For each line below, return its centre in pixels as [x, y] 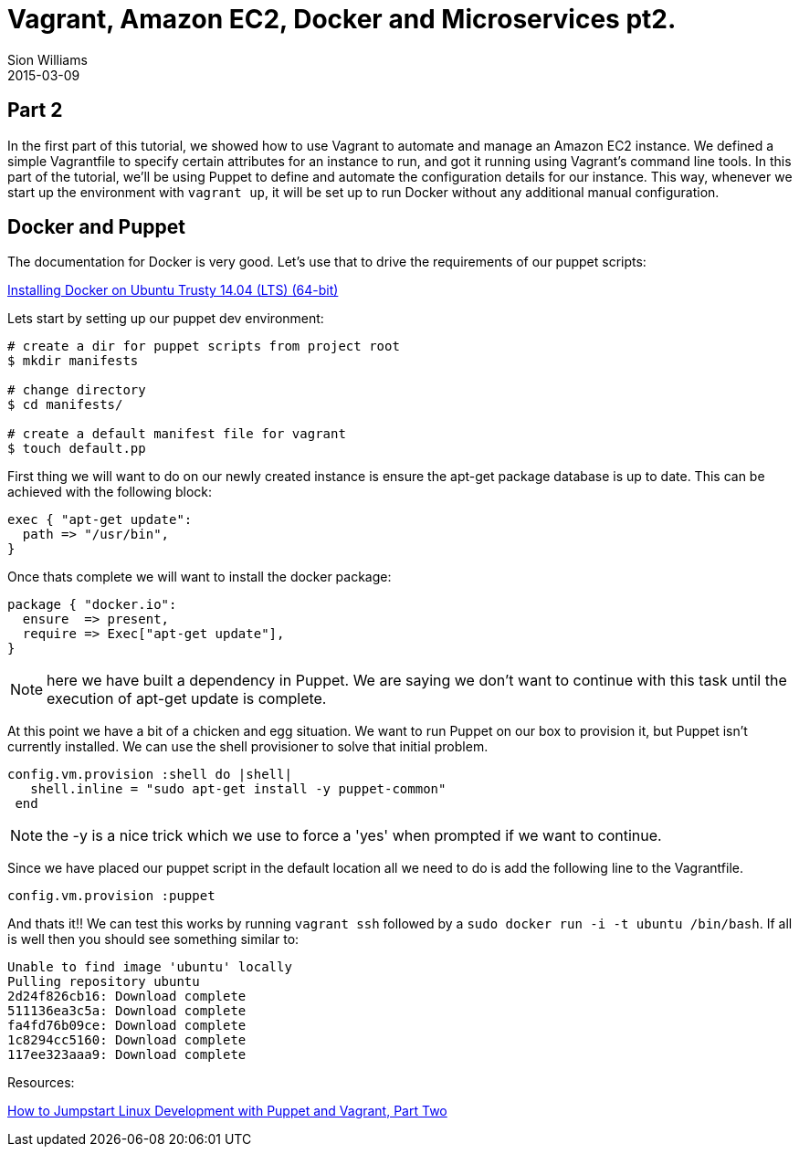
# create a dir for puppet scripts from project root [204, 346]
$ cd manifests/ [65, 405]
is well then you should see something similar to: [153, 939]
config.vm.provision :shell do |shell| [150, 775]
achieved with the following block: [110, 492]
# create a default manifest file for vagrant [177, 434]
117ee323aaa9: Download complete [127, 1055]
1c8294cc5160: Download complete [127, 1040]
